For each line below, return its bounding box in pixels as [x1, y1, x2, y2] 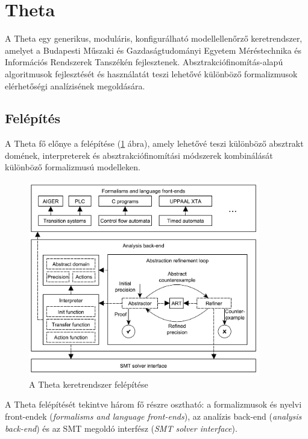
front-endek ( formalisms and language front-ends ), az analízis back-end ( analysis [5, 409, 302, 422]
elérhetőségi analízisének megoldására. [5, 79, 145, 92]
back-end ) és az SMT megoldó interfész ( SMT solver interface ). [5, 421, 237, 434]
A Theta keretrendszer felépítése [29, 377, 148, 390]
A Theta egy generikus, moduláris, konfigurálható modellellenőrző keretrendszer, [5, 32, 303, 45]
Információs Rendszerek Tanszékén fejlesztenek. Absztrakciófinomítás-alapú [5, 56, 283, 68]
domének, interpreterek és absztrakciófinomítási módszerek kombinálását [5, 149, 273, 161]
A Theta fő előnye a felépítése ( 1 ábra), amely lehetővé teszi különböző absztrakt [5, 137, 304, 150]
